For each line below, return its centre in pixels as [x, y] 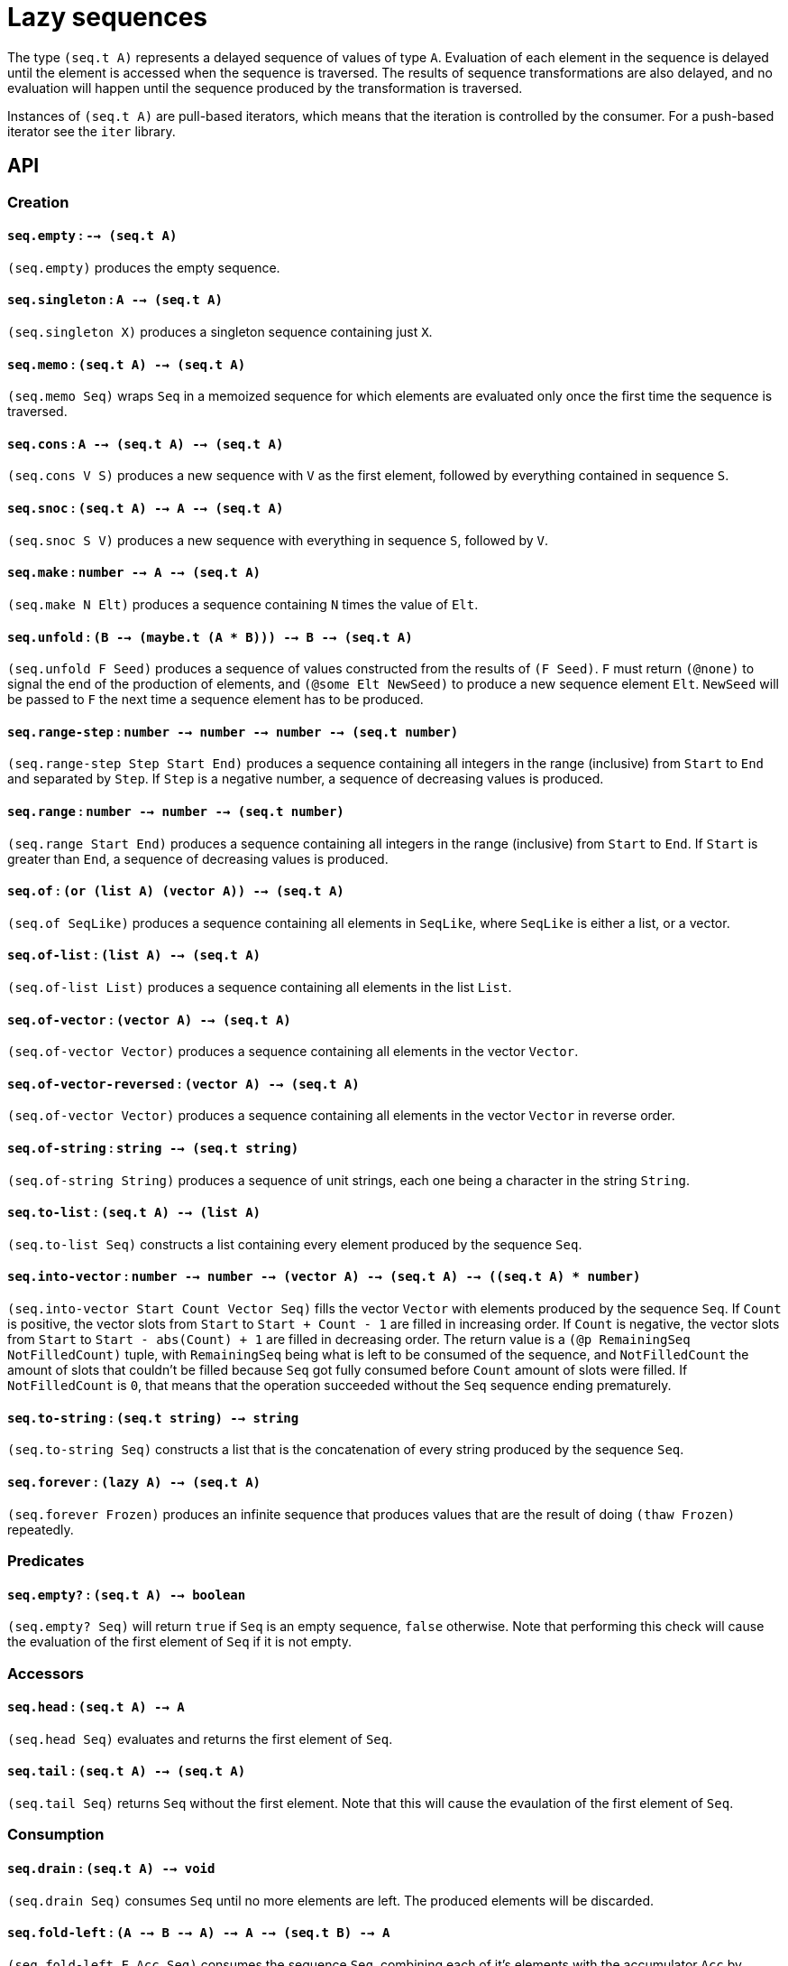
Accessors [46, 1673]
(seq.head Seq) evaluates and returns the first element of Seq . [200, 1739]
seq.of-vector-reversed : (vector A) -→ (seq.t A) [183, 1083]
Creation [38, 202]
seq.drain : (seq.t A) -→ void [111, 1868]
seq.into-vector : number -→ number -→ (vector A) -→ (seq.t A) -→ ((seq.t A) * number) [324, 1276]
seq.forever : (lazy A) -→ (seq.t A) [134, 1481]
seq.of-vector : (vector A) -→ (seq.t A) [149, 1019]
